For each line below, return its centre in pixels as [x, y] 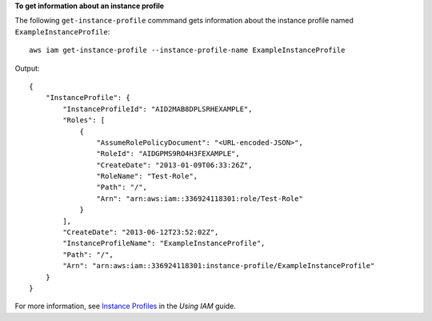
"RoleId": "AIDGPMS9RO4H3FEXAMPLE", [168, 154]
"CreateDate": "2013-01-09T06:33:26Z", [174, 165]
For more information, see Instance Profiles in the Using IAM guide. [125, 306]
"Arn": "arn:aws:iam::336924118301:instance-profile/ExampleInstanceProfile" [219, 266]
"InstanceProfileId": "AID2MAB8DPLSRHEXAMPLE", [158, 109]
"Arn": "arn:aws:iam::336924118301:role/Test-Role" [200, 199]
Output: [27, 68]
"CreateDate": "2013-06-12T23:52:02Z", [141, 233]
